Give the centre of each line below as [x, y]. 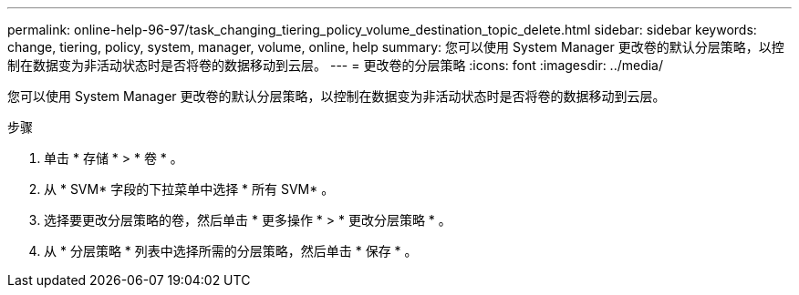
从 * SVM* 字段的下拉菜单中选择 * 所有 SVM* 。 [189, 189]
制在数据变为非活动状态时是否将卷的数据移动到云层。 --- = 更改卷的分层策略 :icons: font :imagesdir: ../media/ [336, 65]
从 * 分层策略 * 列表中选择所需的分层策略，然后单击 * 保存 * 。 [231, 251]
